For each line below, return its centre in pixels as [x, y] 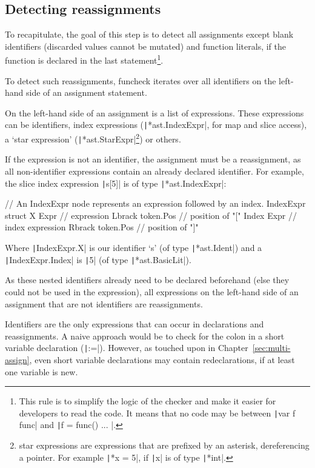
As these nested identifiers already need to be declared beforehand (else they [147, 280]
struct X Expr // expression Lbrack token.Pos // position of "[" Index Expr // [151, 215]
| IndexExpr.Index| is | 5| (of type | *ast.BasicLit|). [98, 259]
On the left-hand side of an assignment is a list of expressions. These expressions [154, 112]
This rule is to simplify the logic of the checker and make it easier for [148, 401]
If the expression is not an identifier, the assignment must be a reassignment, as [153, 159]
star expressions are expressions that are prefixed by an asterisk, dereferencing [164, 445]
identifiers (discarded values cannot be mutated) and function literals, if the [146, 46]
